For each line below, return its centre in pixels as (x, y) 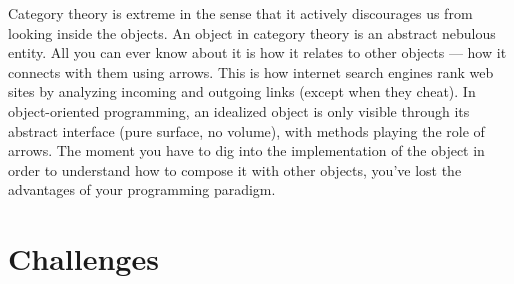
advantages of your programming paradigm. (142, 189)
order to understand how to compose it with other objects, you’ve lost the (235, 169)
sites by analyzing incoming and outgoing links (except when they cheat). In (242, 91)
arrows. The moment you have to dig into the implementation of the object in (246, 150)
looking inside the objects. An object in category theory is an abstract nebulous (252, 32)
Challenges (83, 258)
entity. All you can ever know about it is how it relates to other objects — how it (257, 52)
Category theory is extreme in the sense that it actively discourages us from (240, 13)
